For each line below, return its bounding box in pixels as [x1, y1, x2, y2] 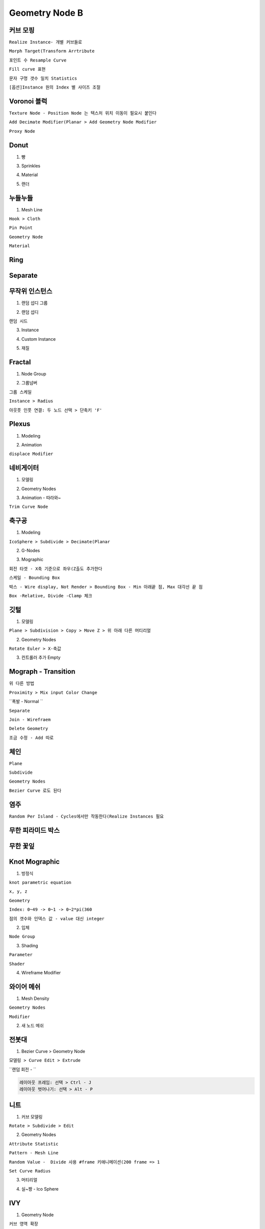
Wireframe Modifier [21, 969, 61, 975]
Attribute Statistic [9, 1141, 59, 1146]
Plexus [9, 420, 30, 428]
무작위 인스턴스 [9, 287, 53, 295]
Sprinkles [21, 163, 41, 169]
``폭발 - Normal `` [9, 699, 44, 704]
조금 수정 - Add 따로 [9, 735, 54, 740]
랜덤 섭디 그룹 [21, 300, 48, 306]
